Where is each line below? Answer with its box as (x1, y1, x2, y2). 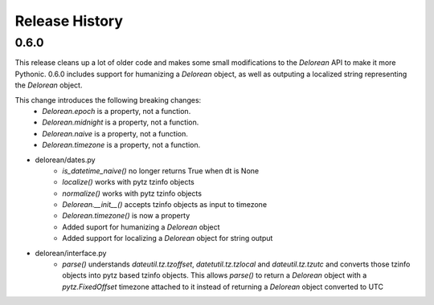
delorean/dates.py (35, 155, 96, 165)
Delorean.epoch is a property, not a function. (42, 106, 191, 116)
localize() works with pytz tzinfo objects (62, 177, 194, 187)
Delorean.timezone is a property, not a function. (42, 140, 201, 150)
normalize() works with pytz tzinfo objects (62, 189, 203, 198)
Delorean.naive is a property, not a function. (42, 128, 189, 138)
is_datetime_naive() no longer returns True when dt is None (62, 165, 260, 176)
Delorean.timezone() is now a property (62, 211, 190, 221)
